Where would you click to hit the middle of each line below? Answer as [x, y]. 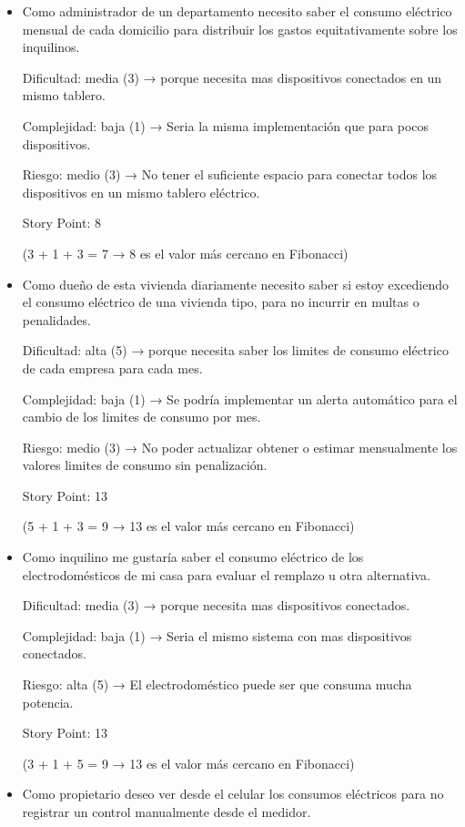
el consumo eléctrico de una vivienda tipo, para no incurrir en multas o [221, 302]
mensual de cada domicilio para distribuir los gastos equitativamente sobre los [240, 29]
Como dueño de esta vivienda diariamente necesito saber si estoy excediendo [236, 284]
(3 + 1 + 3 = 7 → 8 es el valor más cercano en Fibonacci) [185, 253]
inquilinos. [51, 47]
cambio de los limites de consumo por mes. [142, 417]
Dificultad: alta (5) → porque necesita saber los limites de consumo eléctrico [235, 350]
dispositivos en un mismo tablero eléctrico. [141, 192]
